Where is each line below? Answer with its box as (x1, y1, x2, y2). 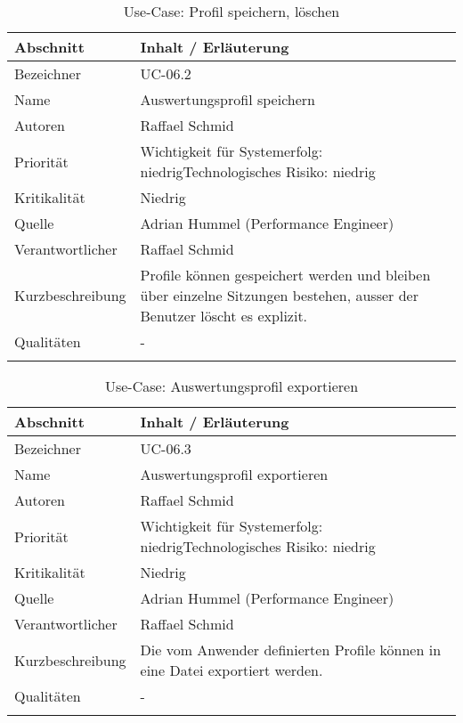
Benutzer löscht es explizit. (140, 305, 308, 326)
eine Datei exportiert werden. (140, 660, 323, 680)
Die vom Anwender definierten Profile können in (140, 639, 442, 660)
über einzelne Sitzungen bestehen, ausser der (140, 285, 418, 305)
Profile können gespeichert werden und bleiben (140, 264, 431, 285)
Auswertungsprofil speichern (140, 89, 315, 110)
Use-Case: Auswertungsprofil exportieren (104, 376, 359, 396)
